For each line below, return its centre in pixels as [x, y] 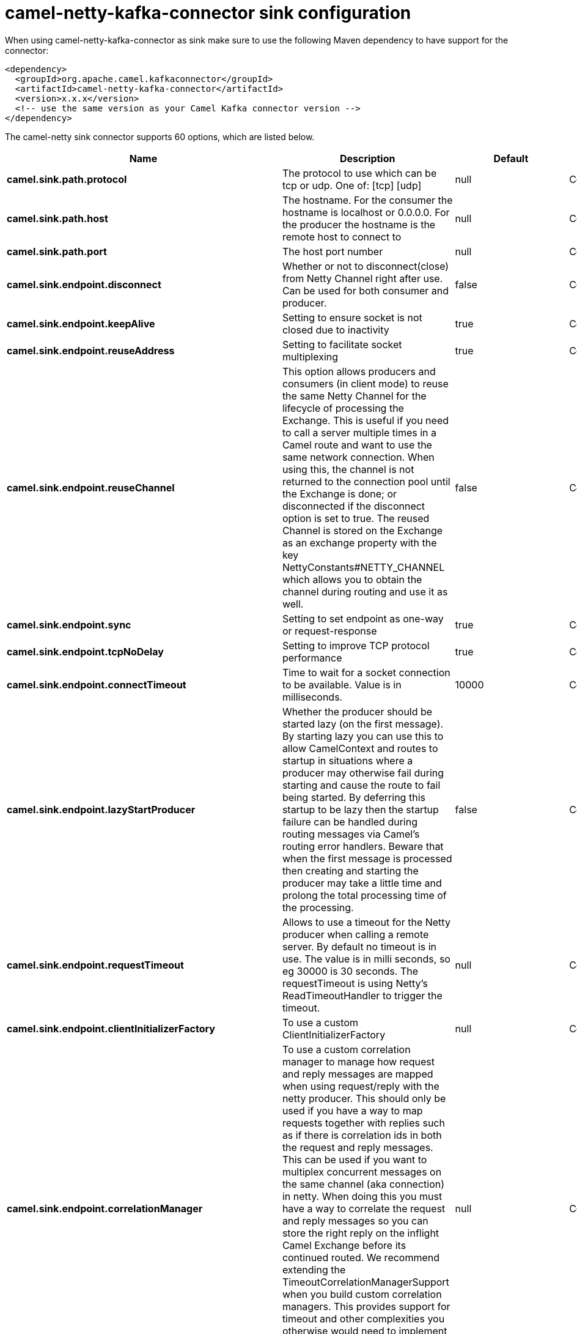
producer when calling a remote [355, 934]
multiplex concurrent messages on [362, 1172]
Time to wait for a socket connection [366, 672]
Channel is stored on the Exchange [362, 530]
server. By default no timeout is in [359, 946]
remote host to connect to [342, 237]
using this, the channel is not [348, 469]
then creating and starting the [350, 870]
